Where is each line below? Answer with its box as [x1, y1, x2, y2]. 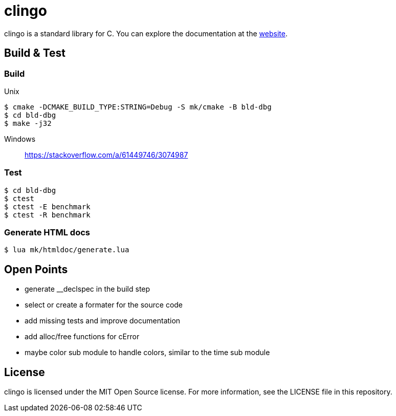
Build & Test [4, 47, 65, 60]
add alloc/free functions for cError [25, 332, 140, 341]
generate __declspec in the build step [25, 284, 150, 294]
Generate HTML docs [4, 227, 90, 238]
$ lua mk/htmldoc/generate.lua [4, 246, 129, 254]
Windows [4, 134, 36, 143]
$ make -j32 [4, 119, 52, 127]
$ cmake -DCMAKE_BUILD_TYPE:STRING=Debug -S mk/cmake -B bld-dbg [4, 102, 272, 111]
